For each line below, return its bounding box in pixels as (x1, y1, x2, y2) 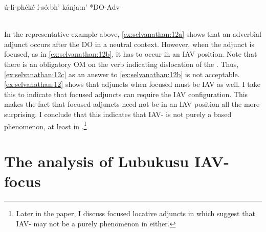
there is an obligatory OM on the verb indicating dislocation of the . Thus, (4, 58, 239, 69)
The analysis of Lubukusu (4, 150, 189, 171)
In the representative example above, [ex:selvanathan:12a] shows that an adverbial (4, 29, 261, 39)
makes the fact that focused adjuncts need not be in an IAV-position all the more (4, 99, 260, 109)
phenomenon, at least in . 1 (4, 119, 87, 131)
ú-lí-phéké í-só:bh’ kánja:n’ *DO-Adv (4, 2, 120, 12)
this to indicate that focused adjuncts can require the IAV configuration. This (4, 88, 248, 99)
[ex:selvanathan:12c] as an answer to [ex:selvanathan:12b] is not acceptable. (4, 68, 240, 79)
